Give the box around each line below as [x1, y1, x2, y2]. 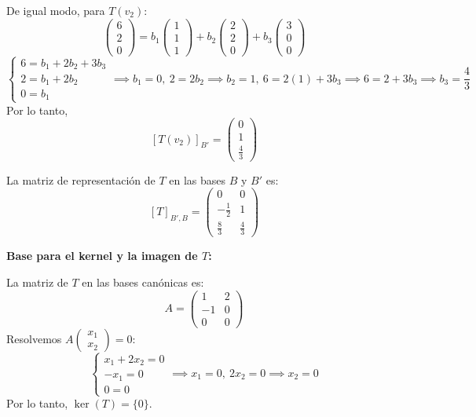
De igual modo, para [6, 2, 105, 18]
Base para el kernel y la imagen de [6, 247, 198, 264]
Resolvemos [6, 330, 62, 346]
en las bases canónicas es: [82, 273, 204, 290]
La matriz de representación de [6, 171, 156, 188]
